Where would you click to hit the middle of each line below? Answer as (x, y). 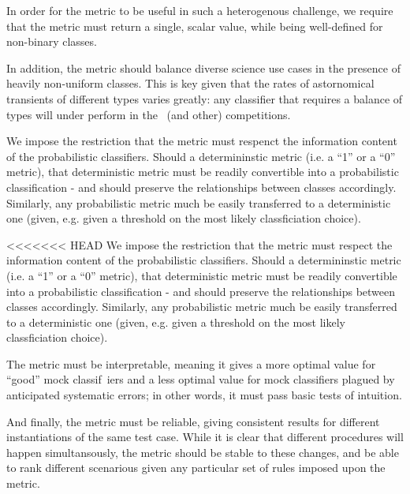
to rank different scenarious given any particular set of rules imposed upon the (196, 468)
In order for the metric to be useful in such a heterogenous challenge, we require (200, 10)
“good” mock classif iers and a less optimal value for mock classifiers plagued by (201, 379)
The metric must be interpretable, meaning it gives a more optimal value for (191, 363)
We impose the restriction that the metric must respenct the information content (202, 141)
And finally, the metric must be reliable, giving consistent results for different (193, 421)
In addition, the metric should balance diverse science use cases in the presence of (203, 67)
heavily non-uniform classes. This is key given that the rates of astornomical (190, 83)
